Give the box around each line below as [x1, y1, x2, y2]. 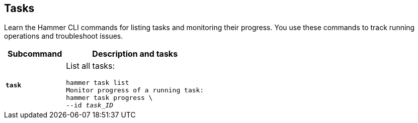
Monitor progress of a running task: [66, 86, 204, 94]
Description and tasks [92, 49, 178, 59]
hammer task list [66, 79, 129, 87]
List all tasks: [66, 61, 115, 71]
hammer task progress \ [66, 94, 153, 102]
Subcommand [7, 49, 62, 59]
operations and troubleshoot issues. [4, 32, 123, 41]
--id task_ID [66, 101, 114, 109]
